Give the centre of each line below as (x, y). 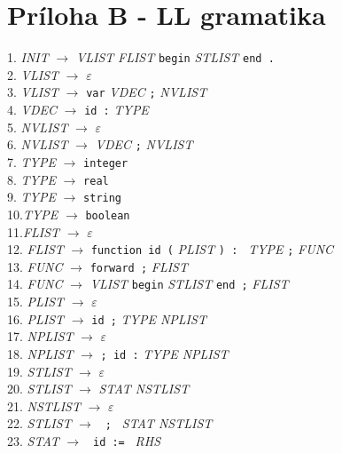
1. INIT (28, 57)
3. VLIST (33, 92)
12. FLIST (35, 249)
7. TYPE (31, 161)
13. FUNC (35, 266)
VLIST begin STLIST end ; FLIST (189, 284)
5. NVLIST (38, 127)
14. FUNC (35, 284)
